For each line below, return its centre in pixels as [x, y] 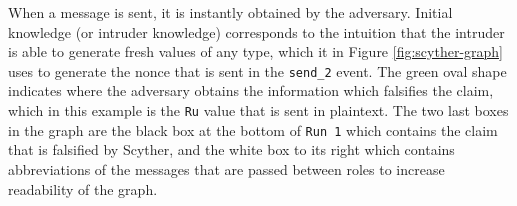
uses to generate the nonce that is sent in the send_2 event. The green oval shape [257, 70]
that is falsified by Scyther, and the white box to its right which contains [231, 149]
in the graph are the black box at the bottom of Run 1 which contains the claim [253, 129]
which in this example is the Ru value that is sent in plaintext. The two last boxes [258, 110]
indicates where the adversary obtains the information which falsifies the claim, [251, 90]
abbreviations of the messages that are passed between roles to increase [226, 168]
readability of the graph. [83, 188]
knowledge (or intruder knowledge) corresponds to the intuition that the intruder [256, 31]
